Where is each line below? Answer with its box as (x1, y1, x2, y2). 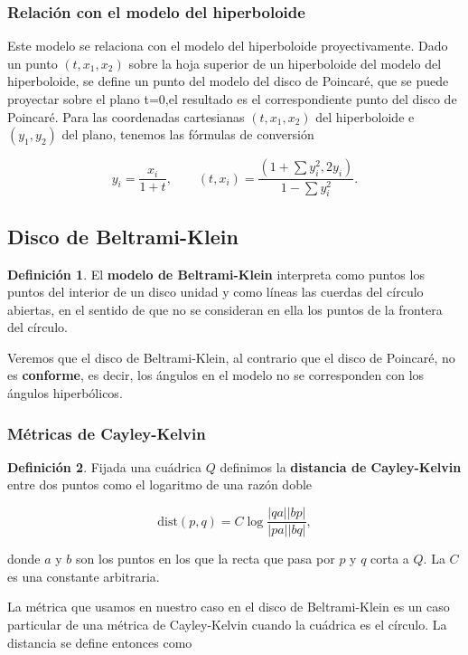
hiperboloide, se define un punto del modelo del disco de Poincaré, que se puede (7, 71, 449, 90)
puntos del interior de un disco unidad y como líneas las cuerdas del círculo (7, 282, 424, 301)
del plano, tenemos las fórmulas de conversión (61, 125, 314, 144)
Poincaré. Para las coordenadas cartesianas (7, 107, 245, 126)
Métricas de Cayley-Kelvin (7, 422, 206, 444)
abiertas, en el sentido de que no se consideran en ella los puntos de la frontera (7, 299, 443, 318)
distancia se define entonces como (7, 632, 192, 651)
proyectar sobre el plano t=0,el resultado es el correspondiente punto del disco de (7, 90, 457, 108)
